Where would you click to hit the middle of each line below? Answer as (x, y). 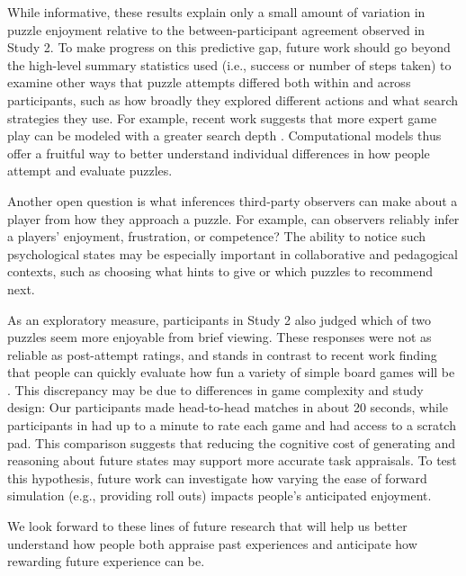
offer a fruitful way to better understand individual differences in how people (219, 153)
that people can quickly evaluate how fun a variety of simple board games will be (231, 372)
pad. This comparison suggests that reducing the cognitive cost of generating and (231, 442)
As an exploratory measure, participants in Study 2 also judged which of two (220, 319)
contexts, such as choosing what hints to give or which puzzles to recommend (220, 271)
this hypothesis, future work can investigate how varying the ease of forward (217, 477)
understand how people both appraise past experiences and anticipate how (212, 543)
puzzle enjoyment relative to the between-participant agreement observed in (216, 29)
